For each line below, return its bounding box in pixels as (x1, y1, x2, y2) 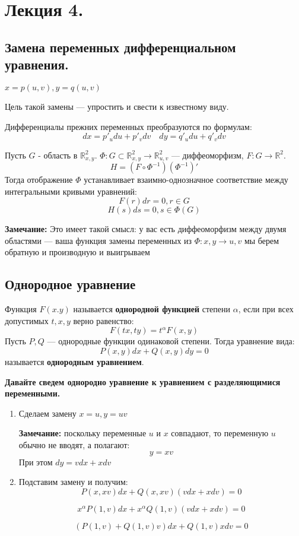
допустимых (5, 314, 49, 326)
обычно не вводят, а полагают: (18, 438, 130, 451)
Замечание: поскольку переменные (18, 427, 147, 439)
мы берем (244, 234, 279, 246)
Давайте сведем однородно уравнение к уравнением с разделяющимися (5, 375, 281, 388)
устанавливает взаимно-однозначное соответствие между (84, 173, 288, 186)
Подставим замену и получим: (18, 475, 128, 488)
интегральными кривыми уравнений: (5, 185, 137, 197)
